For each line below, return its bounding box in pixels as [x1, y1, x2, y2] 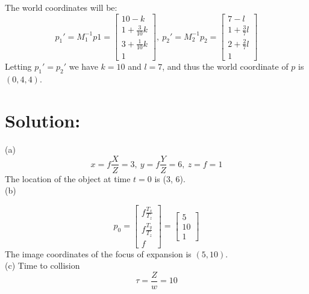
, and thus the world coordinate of [162, 60, 289, 73]
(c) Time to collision [5, 259, 80, 272]
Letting [5, 60, 32, 73]
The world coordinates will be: [5, 1, 117, 13]
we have [69, 60, 98, 73]
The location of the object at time [5, 172, 131, 185]
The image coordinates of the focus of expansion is [5, 247, 192, 260]
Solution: [5, 108, 81, 132]
